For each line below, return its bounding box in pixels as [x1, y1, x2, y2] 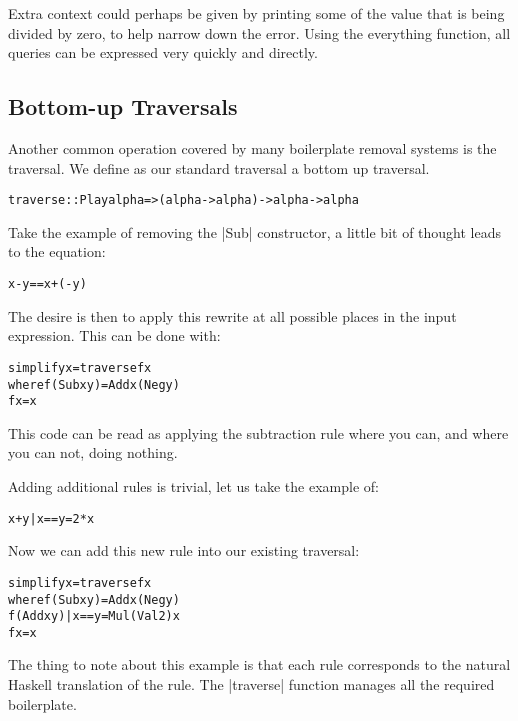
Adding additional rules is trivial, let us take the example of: [8, 476, 379, 497]
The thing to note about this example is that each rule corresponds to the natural [8, 654, 511, 675]
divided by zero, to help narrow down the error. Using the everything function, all [8, 22, 511, 43]
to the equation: [8, 241, 106, 262]
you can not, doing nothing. [8, 442, 178, 463]
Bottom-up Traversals [8, 91, 238, 122]
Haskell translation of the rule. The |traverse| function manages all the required [8, 674, 495, 695]
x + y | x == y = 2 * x [8, 511, 95, 526]
